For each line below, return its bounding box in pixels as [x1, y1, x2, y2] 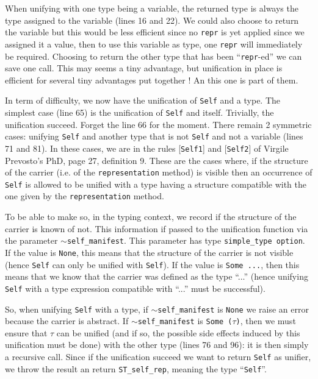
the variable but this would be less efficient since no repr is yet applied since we [5, 26, 305, 38]
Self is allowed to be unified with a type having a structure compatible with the [5, 177, 306, 190]
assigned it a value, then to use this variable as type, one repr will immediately [5, 37, 303, 50]
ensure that [5, 326, 48, 339]
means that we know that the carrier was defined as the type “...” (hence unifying [5, 270, 308, 283]
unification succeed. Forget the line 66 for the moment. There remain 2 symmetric [5, 118, 312, 130]
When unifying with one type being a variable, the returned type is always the [5, 2, 298, 14]
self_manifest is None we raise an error [157, 302, 309, 315]
